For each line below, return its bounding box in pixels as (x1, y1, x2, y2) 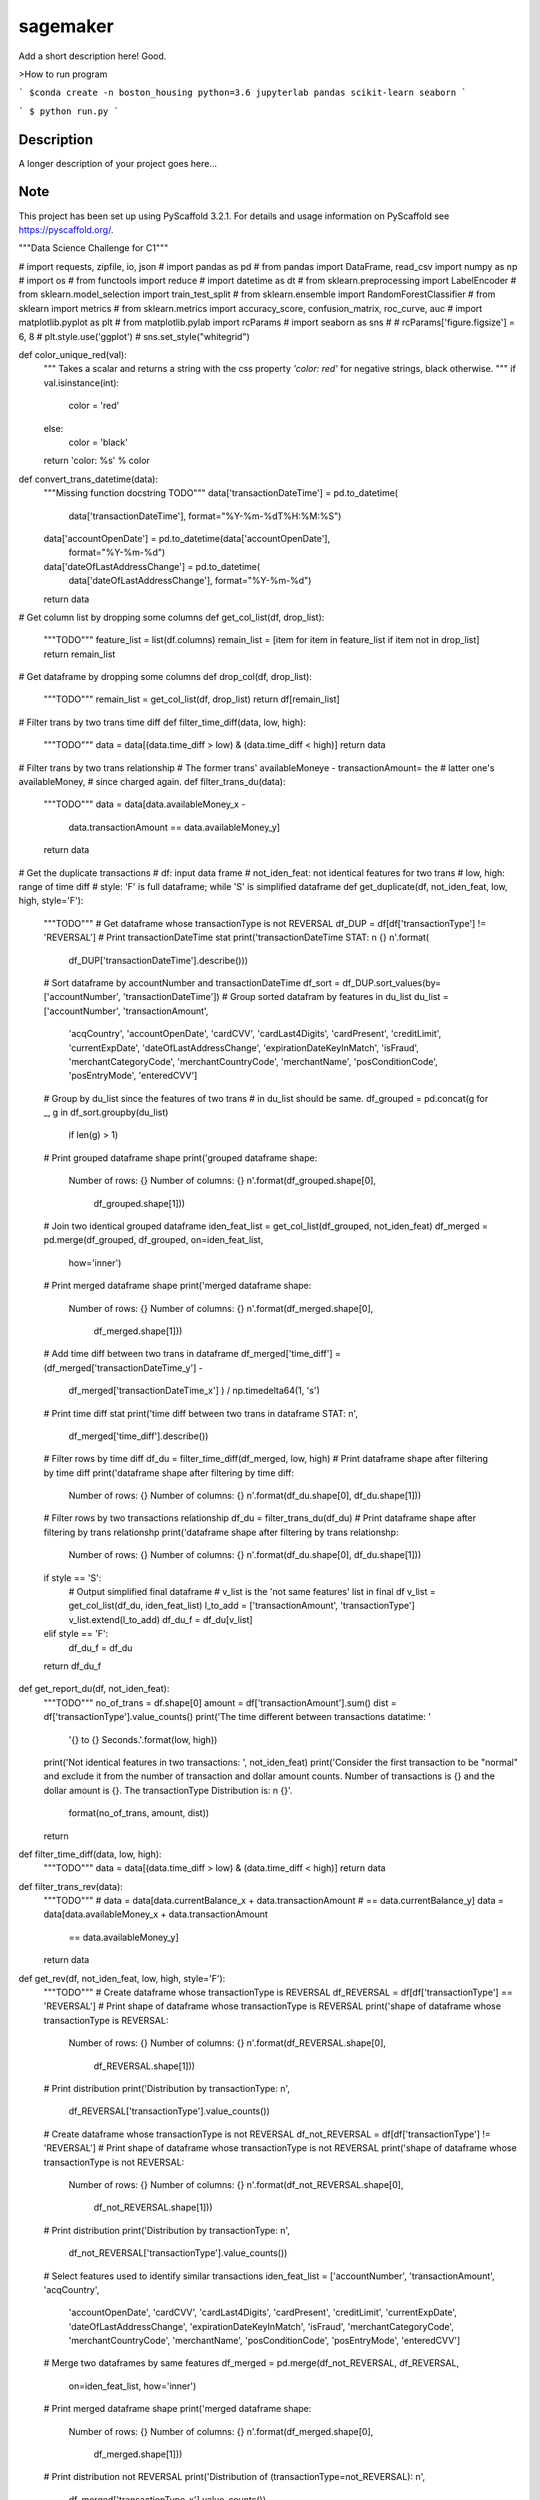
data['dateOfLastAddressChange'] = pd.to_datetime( (43, 560, 261, 572)
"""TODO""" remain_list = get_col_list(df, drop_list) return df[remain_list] (43, 693, 340, 705)
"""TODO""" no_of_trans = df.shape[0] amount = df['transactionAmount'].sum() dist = (43, 1696, 397, 1709)
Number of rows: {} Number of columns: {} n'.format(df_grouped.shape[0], (68, 1175, 377, 1187)
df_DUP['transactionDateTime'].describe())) (68, 954, 249, 966)
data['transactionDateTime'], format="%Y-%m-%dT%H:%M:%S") (68, 510, 342, 522)
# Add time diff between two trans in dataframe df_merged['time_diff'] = (43, 1348, 342, 1360)
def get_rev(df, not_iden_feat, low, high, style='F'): (18, 1972, 226, 1984)
